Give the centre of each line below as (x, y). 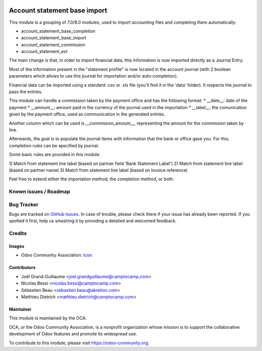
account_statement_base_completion (58, 31)
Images (16, 246)
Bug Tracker (24, 205)
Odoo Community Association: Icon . (57, 255)
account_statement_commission (53, 45)
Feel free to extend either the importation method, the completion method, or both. (91, 179)
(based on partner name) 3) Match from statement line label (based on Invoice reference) (98, 170)
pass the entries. (26, 92)
